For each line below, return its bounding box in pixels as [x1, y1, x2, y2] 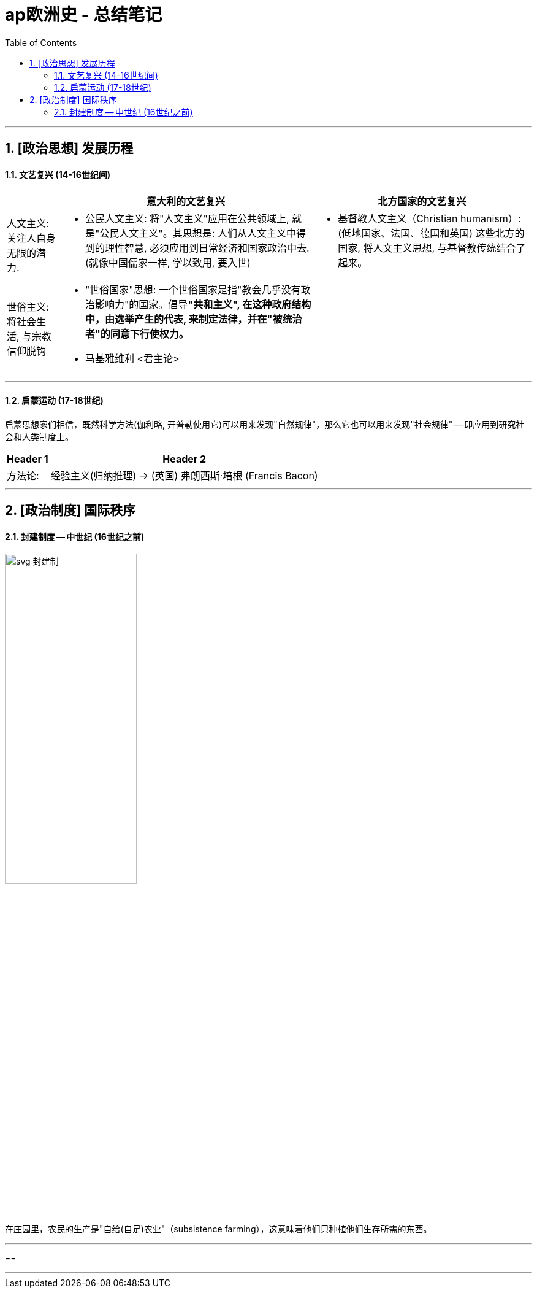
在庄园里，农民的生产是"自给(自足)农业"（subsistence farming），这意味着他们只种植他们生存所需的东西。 [5, 1224, 432, 1235]
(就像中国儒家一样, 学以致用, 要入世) [85, 257, 251, 269]
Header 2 [162, 452, 207, 465]
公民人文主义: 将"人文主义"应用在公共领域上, [85, 212, 289, 225]
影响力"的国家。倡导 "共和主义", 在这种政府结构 [94, 298, 311, 311]
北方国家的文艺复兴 [378, 195, 467, 208]
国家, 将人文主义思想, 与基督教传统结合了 [338, 242, 526, 255]
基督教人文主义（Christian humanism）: [338, 212, 521, 225]
